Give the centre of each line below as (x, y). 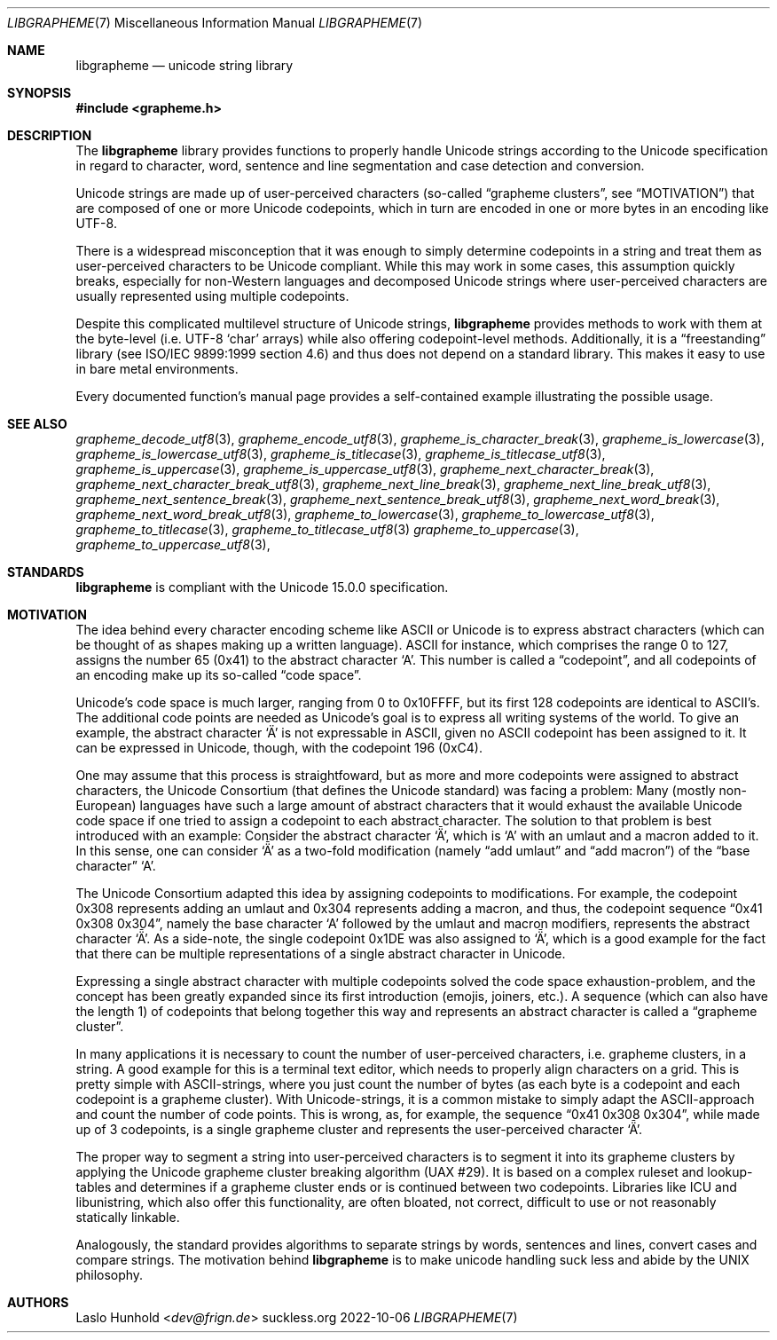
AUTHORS (38, 1302)
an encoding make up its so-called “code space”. (219, 675)
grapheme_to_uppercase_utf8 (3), (173, 544)
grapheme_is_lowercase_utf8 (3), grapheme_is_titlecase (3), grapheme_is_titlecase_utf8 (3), (341, 454)
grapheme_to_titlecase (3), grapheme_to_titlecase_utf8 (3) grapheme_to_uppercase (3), (327, 529)
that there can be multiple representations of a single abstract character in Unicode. (321, 954)
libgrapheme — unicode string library (184, 65)
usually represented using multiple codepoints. (212, 296)
